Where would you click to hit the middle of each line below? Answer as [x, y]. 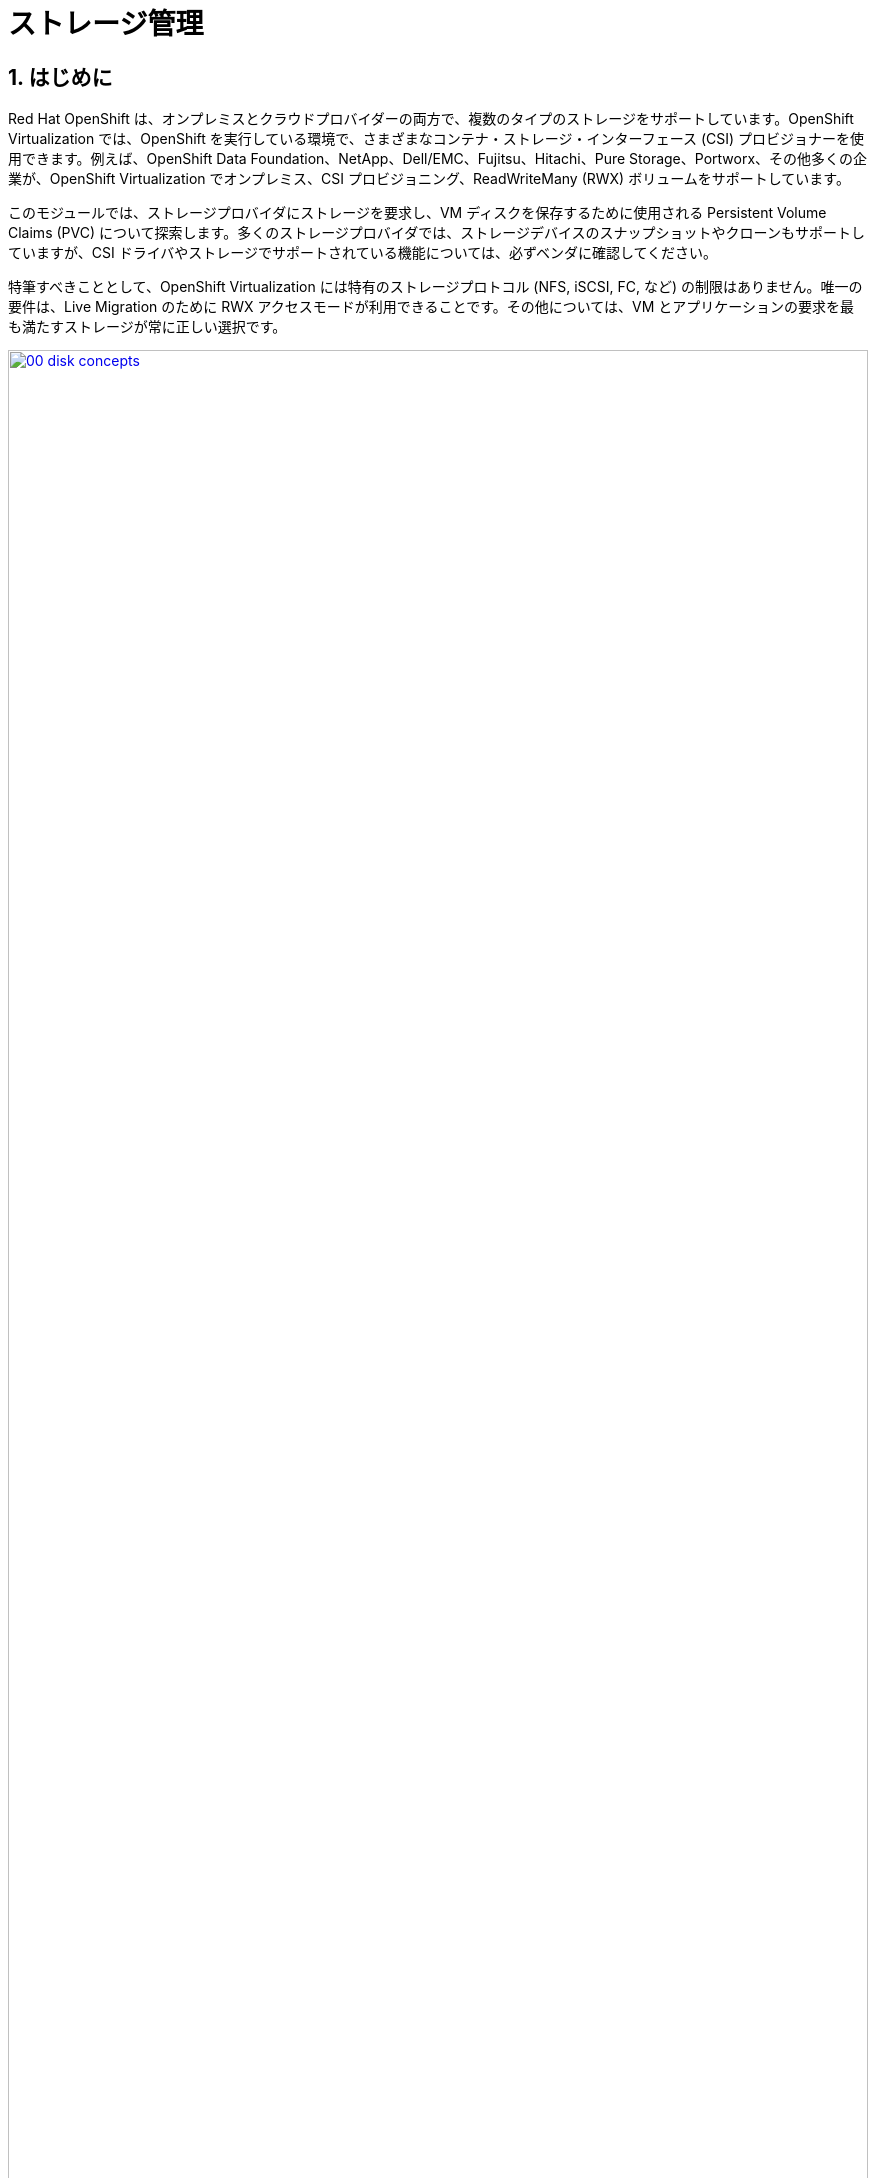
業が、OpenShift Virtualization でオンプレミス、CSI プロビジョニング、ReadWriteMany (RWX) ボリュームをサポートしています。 [429, 179]
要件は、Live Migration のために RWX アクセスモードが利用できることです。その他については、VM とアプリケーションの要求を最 [431, 307]
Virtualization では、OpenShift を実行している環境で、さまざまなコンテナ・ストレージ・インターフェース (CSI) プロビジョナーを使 [436, 139]
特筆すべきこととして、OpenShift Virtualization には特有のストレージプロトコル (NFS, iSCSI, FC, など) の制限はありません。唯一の [435, 287]
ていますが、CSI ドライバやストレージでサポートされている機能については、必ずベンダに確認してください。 [363, 253]
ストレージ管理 [106, 24]
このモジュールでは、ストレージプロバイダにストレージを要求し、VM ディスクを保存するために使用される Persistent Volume [417, 213]
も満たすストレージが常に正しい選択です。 [147, 327]
